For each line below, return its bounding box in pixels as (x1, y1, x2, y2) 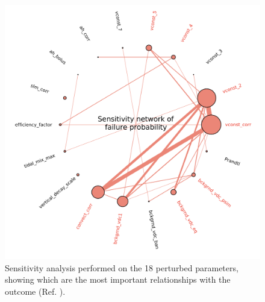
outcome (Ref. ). (5, 285, 66, 297)
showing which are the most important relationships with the (5, 273, 231, 286)
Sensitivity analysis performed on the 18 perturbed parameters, (5, 261, 238, 274)
